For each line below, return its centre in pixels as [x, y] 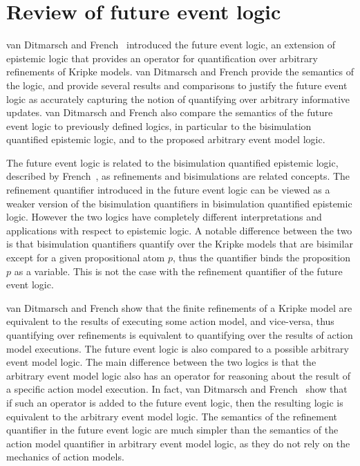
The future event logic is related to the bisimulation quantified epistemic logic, [172, 162]
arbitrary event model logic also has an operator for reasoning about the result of [179, 375]
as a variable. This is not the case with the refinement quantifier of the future [178, 271]
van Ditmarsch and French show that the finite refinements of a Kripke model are [179, 307]
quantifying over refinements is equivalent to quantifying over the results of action [180, 335]
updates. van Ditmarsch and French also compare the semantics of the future [170, 112]
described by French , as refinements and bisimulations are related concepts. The [178, 176]
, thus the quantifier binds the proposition [261, 258]
